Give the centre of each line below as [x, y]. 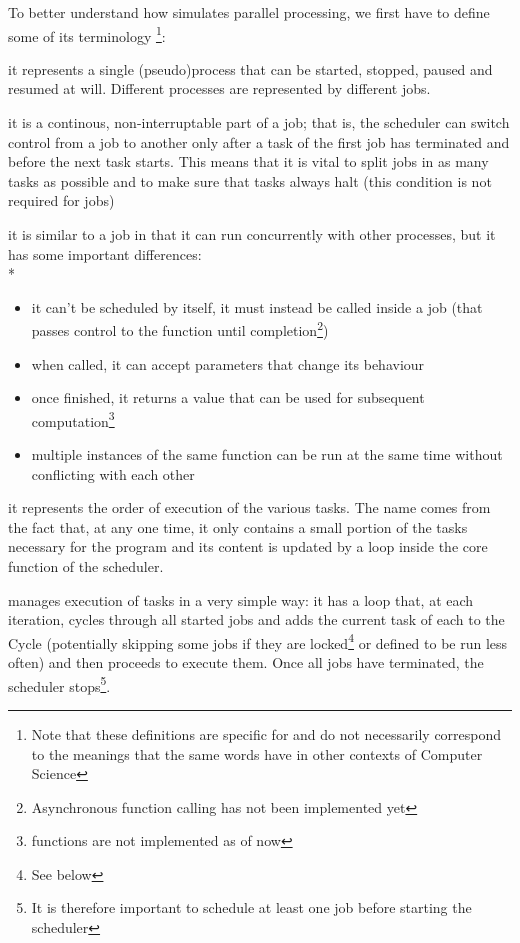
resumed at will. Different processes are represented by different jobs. [219, 88]
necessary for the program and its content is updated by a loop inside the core [248, 546]
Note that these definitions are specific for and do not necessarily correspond [266, 733]
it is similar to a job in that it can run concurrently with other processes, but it [252, 234]
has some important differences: [105, 253]
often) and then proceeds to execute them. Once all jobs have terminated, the [246, 662]
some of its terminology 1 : [87, 34]
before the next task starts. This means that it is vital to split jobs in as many [248, 161]
